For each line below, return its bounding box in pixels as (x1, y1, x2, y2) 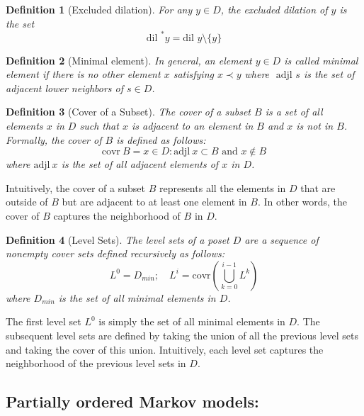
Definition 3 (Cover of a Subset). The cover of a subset (6, 104, 251, 119)
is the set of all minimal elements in (58, 290, 216, 305)
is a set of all (265, 104, 323, 119)
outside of (6, 194, 48, 209)
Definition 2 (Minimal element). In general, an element (6, 52, 252, 67)
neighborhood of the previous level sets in (6, 356, 186, 371)
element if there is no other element (6, 67, 161, 81)
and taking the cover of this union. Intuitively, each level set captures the (6, 342, 324, 356)
